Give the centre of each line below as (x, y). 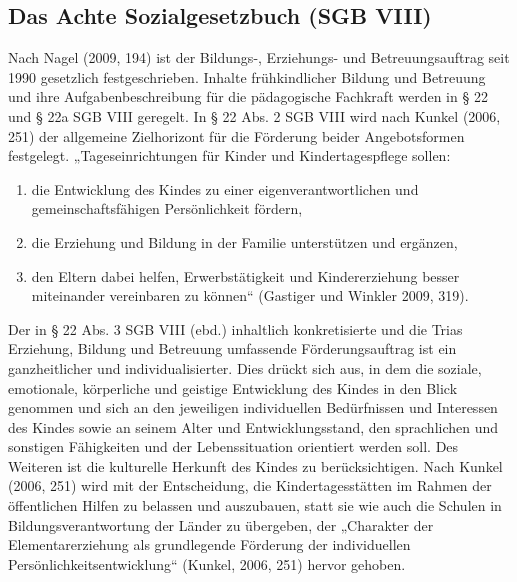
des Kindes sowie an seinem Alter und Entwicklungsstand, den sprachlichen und (253, 426)
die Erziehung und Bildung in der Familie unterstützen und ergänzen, (244, 241)
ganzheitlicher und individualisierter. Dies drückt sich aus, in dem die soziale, (245, 367)
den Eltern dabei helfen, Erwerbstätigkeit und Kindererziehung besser (245, 275)
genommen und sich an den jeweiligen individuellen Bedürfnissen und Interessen (253, 407)
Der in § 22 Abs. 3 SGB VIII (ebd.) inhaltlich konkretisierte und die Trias (235, 328)
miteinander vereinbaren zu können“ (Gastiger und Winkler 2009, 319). (250, 295)
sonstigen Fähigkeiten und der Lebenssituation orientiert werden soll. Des (233, 446)
